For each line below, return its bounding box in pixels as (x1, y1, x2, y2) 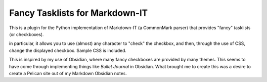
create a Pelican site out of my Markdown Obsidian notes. (9, 70, 127, 76)
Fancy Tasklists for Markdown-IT (9, 7, 148, 18)
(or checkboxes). (9, 31, 44, 37)
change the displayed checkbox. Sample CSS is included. (9, 47, 127, 53)
